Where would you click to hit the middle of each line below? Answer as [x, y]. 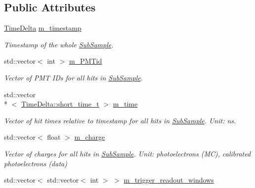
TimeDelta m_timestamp [43, 28]
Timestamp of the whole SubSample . [59, 44]
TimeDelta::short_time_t [60, 104]
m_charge [89, 137]
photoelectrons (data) [36, 163]
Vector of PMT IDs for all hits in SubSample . [74, 77]
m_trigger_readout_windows [169, 180]
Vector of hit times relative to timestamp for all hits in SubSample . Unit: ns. [120, 120]
